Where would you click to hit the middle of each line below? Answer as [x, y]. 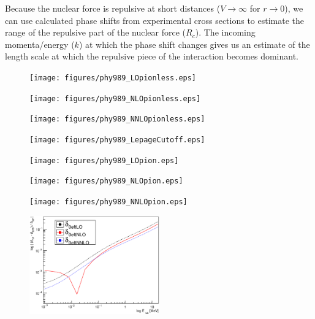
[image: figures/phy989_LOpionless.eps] [113, 78]
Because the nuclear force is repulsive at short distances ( [113, 8]
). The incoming [225, 32]
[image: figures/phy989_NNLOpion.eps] [108, 202]
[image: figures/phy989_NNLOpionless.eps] [117, 119]
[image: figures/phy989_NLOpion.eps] [106, 181]
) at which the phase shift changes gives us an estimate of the [194, 44]
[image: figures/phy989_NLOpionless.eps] [115, 98]
